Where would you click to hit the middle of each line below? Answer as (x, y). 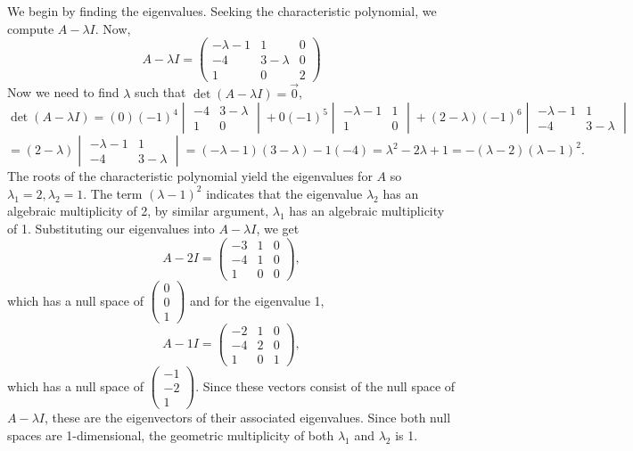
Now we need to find (63, 92)
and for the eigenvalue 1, (257, 300)
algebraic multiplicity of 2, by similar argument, (138, 211)
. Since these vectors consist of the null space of (325, 385)
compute (31, 28)
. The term (113, 193)
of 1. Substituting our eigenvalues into (111, 228)
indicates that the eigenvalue (284, 193)
